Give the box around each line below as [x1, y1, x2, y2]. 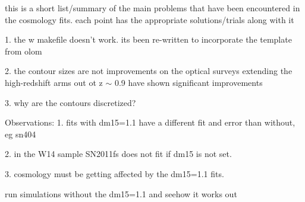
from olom [5, 44, 42, 57]
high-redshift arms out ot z [5, 76, 103, 88]
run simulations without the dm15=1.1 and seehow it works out [5, 187, 237, 200]
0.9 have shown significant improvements [114, 76, 263, 88]
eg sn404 [5, 127, 36, 140]
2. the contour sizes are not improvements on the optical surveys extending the [5, 65, 293, 77]
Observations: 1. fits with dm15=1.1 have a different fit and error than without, [5, 116, 295, 129]
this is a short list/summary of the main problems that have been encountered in [5, 2, 300, 14]
